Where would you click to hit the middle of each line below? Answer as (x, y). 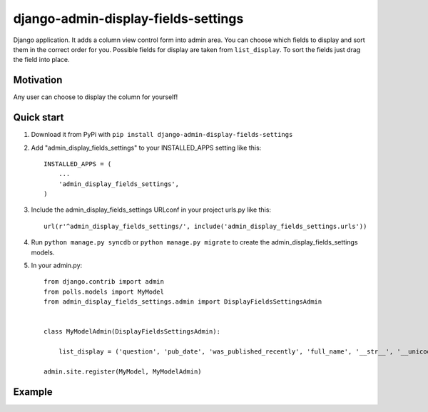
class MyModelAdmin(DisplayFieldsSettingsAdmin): (132, 332)
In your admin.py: (57, 266)
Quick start (39, 118)
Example (33, 392)
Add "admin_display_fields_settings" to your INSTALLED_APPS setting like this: (146, 148)
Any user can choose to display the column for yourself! (96, 97)
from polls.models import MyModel (104, 292)
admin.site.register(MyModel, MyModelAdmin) (123, 371)
